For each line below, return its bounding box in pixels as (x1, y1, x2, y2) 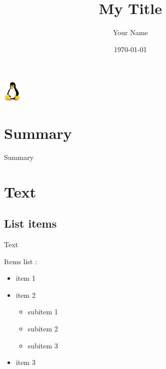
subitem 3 (28, 340, 58, 350)
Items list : (4, 256, 37, 266)
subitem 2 (28, 323, 58, 333)
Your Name (113, 27, 148, 38)
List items (4, 216, 57, 231)
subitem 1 (28, 306, 58, 317)
